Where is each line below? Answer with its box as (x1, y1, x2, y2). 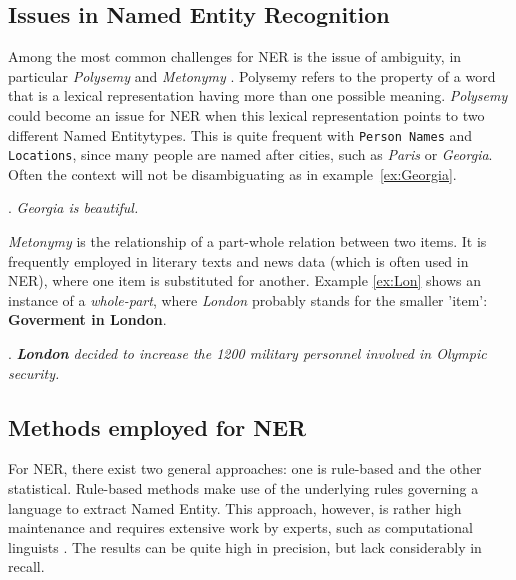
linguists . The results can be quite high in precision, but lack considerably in (8, 536, 482, 557)
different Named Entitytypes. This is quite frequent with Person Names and (8, 124, 473, 145)
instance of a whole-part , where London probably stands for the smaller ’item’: (8, 289, 488, 310)
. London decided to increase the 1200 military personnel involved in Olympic (8, 343, 487, 364)
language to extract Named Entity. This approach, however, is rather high (8, 497, 462, 518)
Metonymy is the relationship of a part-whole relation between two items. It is (8, 231, 487, 252)
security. (8, 362, 60, 383)
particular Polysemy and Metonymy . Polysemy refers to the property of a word (8, 65, 496, 86)
